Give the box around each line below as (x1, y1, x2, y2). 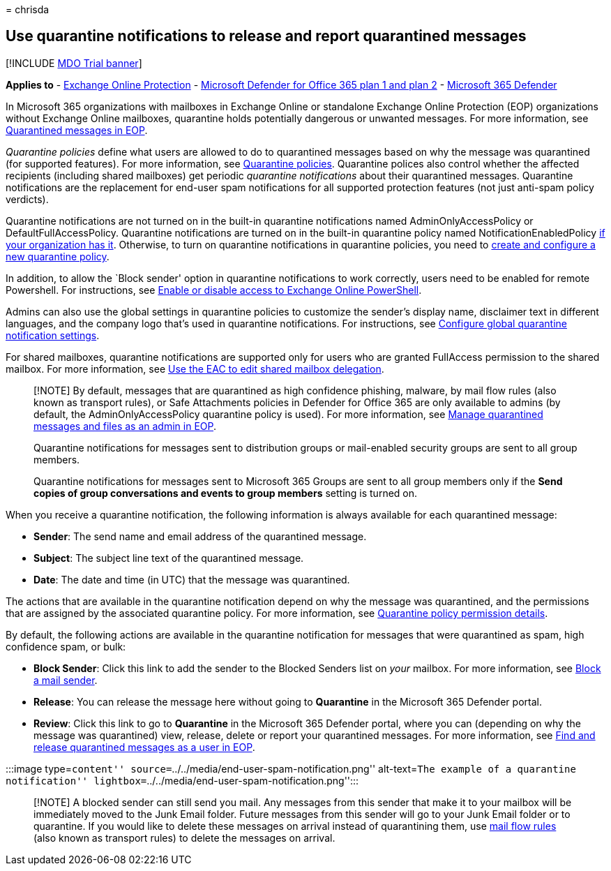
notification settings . (6, 329, 100, 341)
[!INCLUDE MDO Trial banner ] (6, 57, 142, 69)
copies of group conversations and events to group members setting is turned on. (33, 486, 418, 499)
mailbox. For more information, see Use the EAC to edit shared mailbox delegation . (6, 362, 384, 375)
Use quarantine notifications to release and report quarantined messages (6, 27, 527, 45)
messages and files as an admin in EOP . (33, 419, 217, 432)
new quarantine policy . (6, 250, 110, 262)
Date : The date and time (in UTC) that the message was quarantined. (33, 573, 350, 586)
